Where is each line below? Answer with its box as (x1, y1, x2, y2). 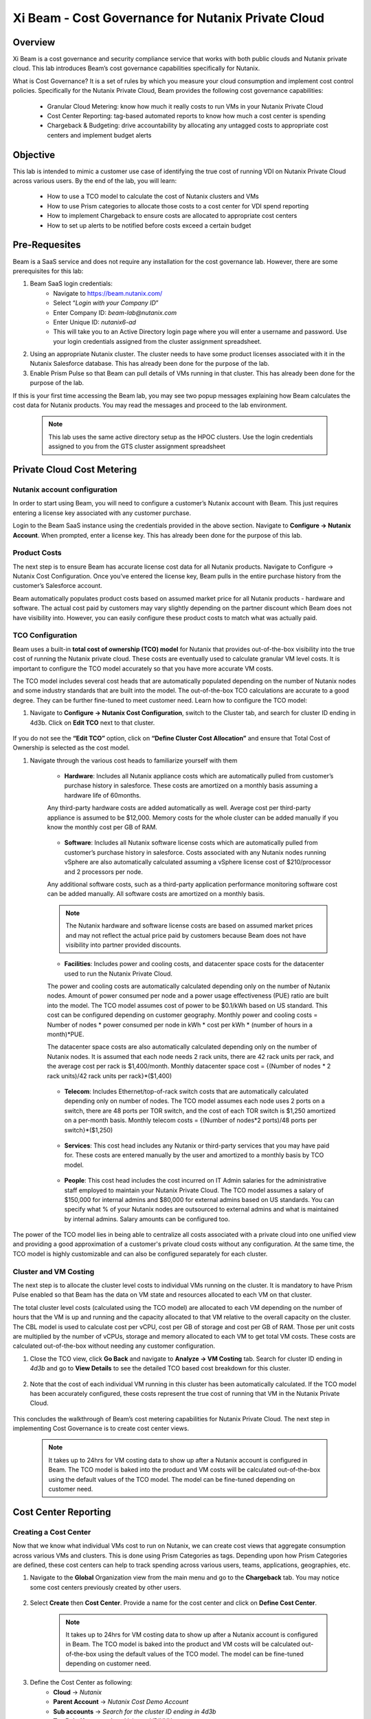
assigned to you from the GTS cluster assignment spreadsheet (48, 442, 226, 450)
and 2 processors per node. (64, 867, 144, 876)
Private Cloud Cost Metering (12, 464, 137, 476)
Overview (12, 36, 56, 48)
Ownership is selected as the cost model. (12, 743, 130, 752)
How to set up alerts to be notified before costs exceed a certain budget (47, 221, 251, 230)
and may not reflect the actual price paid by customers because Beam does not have (65, 931, 306, 939)
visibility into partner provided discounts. (65, 941, 181, 949)
